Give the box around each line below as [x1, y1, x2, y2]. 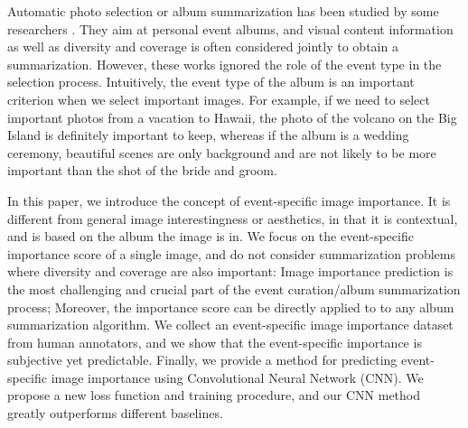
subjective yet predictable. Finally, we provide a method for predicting [7, 350, 398, 369]
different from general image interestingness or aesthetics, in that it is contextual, [7, 209, 458, 228]
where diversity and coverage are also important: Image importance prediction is [7, 262, 454, 281]
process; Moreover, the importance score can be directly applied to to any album [7, 297, 454, 316]
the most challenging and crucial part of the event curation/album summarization [7, 279, 461, 298]
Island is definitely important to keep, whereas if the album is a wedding [7, 126, 409, 144]
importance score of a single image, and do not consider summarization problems [7, 244, 456, 263]
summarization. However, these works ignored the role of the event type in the [7, 54, 442, 73]
